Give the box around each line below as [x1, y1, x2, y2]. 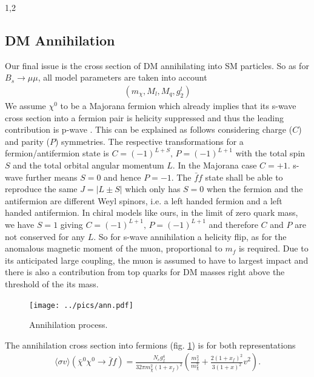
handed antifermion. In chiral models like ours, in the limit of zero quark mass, [5, 206, 298, 219]
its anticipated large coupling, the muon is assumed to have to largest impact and [5, 253, 309, 266]
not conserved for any [5, 230, 85, 242]
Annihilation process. [29, 318, 108, 331]
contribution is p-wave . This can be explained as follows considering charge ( [5, 123, 293, 136]
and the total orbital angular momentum [13, 158, 164, 171]
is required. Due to [238, 242, 309, 255]
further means [25, 170, 78, 183]
